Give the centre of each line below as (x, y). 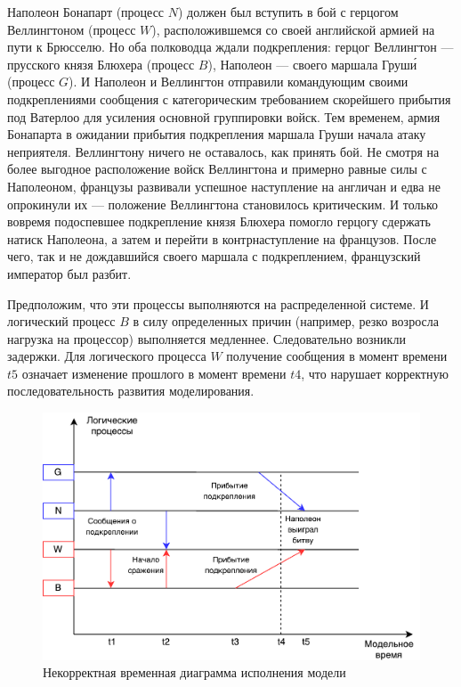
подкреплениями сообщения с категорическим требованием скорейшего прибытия (229, 98)
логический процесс (61, 321)
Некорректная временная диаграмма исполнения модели (194, 672)
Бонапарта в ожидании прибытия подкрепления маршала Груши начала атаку (217, 134)
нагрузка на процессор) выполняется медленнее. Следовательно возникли (206, 338)
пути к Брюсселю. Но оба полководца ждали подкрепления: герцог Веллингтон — (230, 47)
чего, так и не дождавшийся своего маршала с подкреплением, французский (214, 256)
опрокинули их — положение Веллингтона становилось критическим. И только (222, 204)
